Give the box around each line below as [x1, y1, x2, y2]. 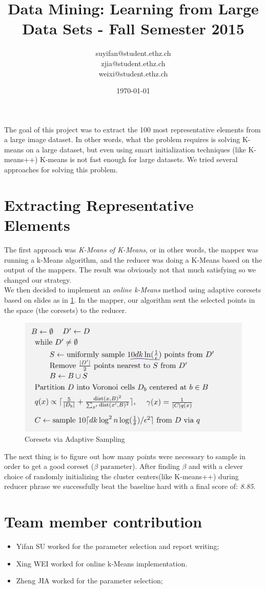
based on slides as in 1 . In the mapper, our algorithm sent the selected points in [4, 294, 255, 305]
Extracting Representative [4, 194, 194, 215]
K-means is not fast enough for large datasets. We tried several [40, 154, 238, 165]
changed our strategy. [4, 274, 72, 285]
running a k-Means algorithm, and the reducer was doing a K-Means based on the [4, 254, 262, 265]
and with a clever [188, 461, 243, 472]
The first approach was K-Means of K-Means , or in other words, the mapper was [4, 244, 259, 254]
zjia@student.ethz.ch [101, 57, 166, 68]
